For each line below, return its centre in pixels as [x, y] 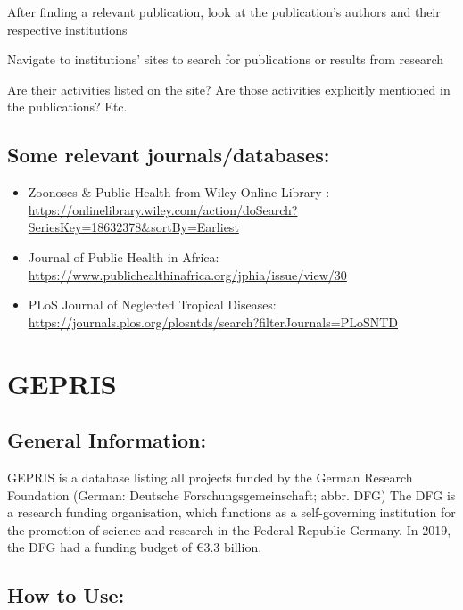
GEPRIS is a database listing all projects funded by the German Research [210, 477]
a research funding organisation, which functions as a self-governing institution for [231, 512]
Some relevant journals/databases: [169, 155]
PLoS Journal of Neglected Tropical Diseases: [152, 305]
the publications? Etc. [67, 107]
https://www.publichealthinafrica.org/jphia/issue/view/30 [187, 274]
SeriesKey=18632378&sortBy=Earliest [133, 227]
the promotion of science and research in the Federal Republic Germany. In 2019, [229, 529]
